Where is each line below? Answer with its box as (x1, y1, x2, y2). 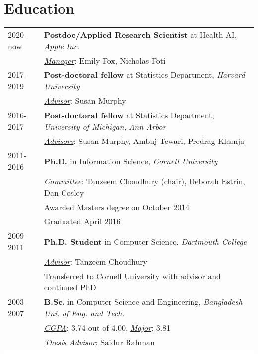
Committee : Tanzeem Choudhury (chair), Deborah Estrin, (44, 175, 245, 187)
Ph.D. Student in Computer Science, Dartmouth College (44, 235, 247, 247)
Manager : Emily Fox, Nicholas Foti (44, 55, 166, 67)
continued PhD (44, 282, 96, 293)
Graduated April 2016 (44, 215, 121, 227)
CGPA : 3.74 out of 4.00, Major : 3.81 (44, 322, 171, 334)
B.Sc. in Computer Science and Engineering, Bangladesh (44, 296, 243, 308)
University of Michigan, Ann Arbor (44, 121, 166, 133)
